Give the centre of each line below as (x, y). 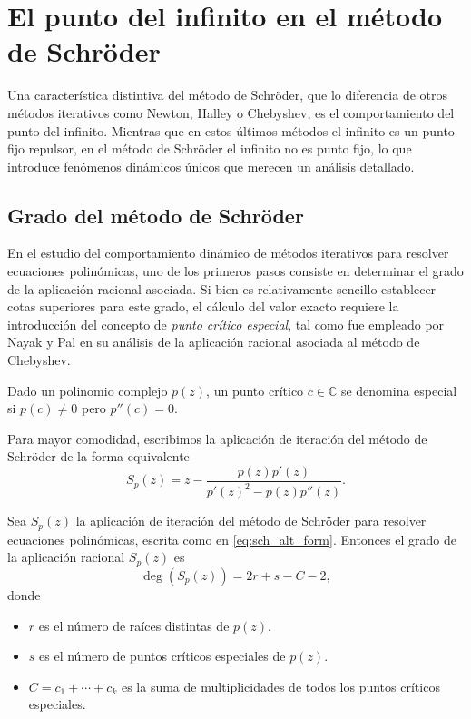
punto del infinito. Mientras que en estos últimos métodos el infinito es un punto (231, 130)
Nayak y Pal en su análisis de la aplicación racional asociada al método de (214, 342)
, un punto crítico (255, 390)
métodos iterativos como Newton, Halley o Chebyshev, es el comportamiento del (231, 112)
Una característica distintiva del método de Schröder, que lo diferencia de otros (228, 95)
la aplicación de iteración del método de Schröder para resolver (251, 521)
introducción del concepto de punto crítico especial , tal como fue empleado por (226, 324)
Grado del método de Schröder (156, 215)
